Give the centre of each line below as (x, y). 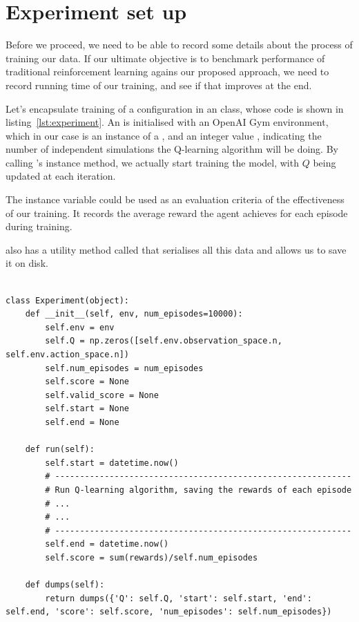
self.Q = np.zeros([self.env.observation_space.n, (164, 341)
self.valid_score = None (102, 395)
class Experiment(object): (67, 300)
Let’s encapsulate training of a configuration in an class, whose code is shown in (175, 108)
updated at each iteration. (61, 176)
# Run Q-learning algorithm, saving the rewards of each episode (198, 490)
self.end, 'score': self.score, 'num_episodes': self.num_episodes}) (169, 612)
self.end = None (82, 422)
